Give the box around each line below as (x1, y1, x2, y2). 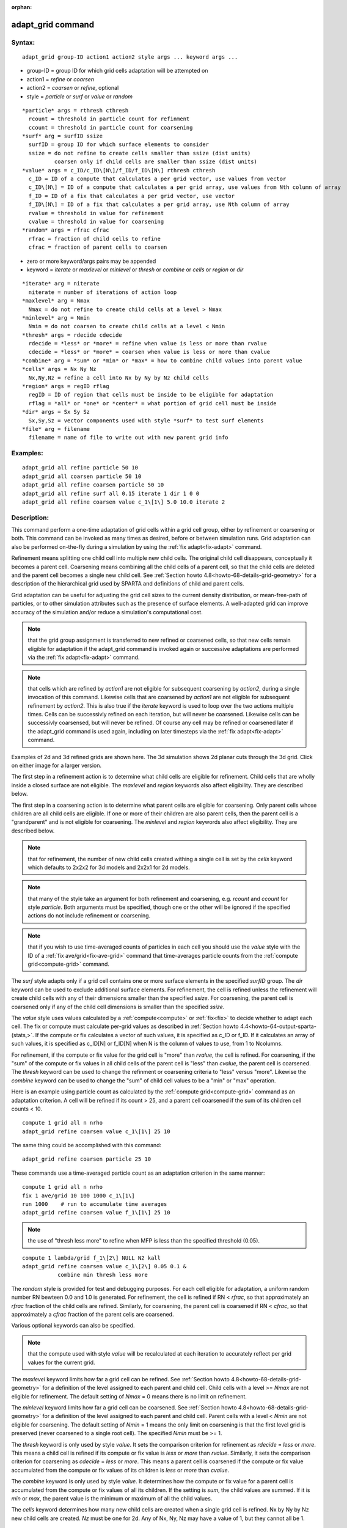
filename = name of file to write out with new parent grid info (28, 434, 228, 441)
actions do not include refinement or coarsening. (27, 912, 151, 919)
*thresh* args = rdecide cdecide (22, 331, 122, 339)
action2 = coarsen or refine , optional (26, 84, 119, 92)
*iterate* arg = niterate (22, 280, 100, 287)
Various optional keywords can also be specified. (11, 1322, 135, 1329)
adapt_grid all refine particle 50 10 (22, 465, 139, 471)
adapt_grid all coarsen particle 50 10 (22, 472, 142, 480)
